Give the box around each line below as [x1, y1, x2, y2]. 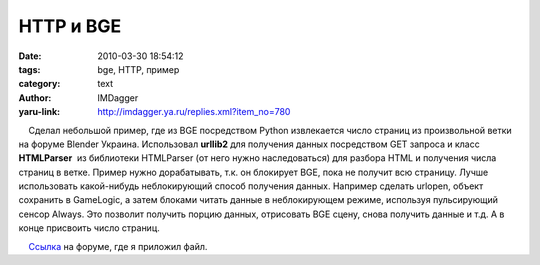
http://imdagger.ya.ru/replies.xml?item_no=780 [97, 106, 291, 118]
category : [18, 78, 61, 90]
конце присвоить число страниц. [18, 222, 160, 234]
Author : [18, 91, 52, 104]
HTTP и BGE [18, 15, 122, 37]
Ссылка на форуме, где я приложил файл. [28, 240, 208, 252]
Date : [18, 50, 42, 62]
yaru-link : [18, 106, 60, 118]
